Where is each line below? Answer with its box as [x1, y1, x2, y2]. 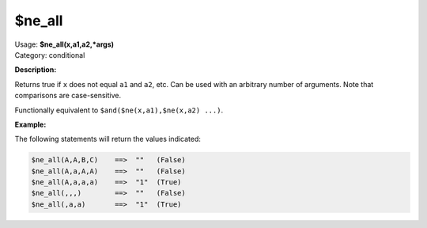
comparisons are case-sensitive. [14, 91, 122, 101]
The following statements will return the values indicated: [14, 135, 202, 144]
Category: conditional [14, 50, 85, 59]
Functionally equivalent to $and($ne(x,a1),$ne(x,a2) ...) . [14, 105, 224, 115]
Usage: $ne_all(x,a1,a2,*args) [14, 40, 115, 49]
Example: [14, 120, 47, 129]
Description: [14, 65, 57, 74]
